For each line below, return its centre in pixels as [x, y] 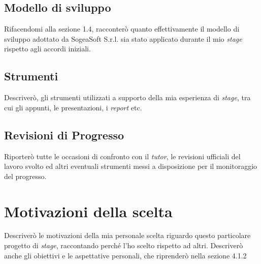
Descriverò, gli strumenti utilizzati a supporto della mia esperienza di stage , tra [127, 97]
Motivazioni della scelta [88, 211]
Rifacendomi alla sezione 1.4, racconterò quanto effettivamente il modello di [122, 29]
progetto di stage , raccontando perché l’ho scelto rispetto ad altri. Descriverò [124, 245]
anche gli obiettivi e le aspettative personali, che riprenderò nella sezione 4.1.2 [125, 255]
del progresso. [25, 176]
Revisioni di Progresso [64, 135]
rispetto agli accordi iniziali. [47, 49]
